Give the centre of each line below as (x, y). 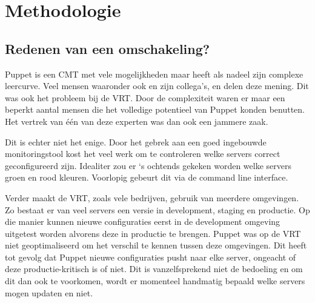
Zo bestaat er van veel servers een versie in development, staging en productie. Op (157, 209)
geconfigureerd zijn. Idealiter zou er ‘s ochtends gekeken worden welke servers (148, 165)
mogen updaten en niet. (49, 292)
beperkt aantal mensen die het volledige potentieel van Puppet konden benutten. (155, 109)
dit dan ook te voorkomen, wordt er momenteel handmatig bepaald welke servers (155, 281)
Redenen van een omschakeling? (108, 48)
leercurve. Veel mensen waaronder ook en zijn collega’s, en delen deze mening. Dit (157, 86)
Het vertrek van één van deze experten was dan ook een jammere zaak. (137, 121)
